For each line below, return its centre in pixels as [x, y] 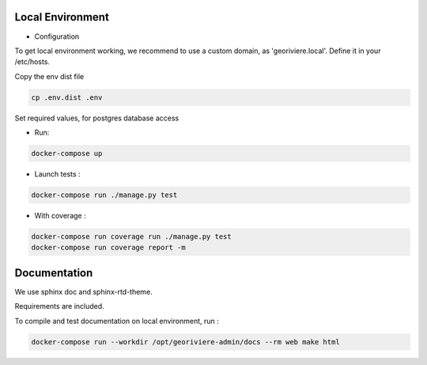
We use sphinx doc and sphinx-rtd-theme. [84, 291]
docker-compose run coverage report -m [108, 248]
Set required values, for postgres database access [97, 118]
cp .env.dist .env [67, 97]
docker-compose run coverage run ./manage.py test [132, 236]
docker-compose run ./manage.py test [104, 195]
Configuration [57, 36]
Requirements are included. [59, 306]
